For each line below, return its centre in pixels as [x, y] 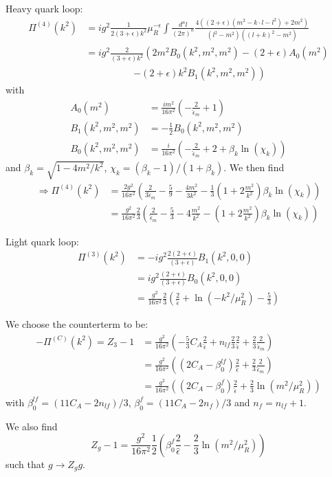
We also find [32, 426]
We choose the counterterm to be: [77, 324]
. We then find [254, 167]
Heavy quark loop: [44, 8]
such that [25, 464]
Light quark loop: [42, 241]
